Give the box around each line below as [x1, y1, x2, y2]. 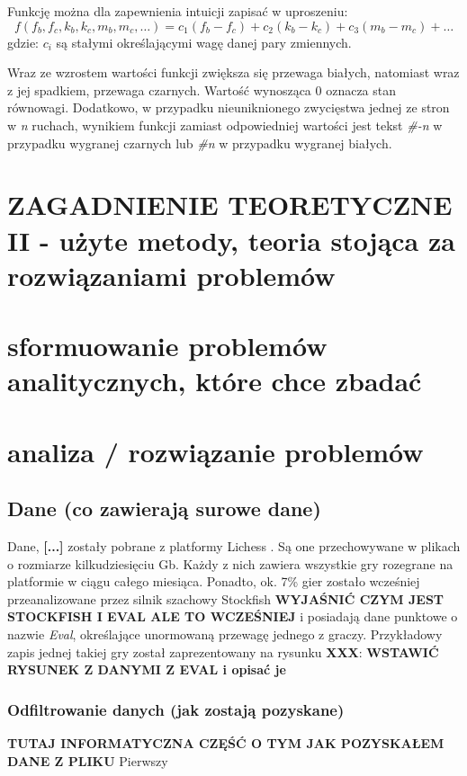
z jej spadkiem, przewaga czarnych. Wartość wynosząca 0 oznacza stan [7, 80, 397, 99]
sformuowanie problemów [7, 327, 328, 364]
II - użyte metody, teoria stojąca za [7, 221, 455, 258]
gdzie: [7, 32, 39, 51]
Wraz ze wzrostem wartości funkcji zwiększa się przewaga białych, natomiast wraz [7, 63, 460, 82]
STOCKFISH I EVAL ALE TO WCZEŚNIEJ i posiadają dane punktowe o [7, 607, 458, 626]
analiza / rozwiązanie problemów [7, 433, 424, 469]
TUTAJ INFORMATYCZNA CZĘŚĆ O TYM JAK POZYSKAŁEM [7, 734, 445, 753]
